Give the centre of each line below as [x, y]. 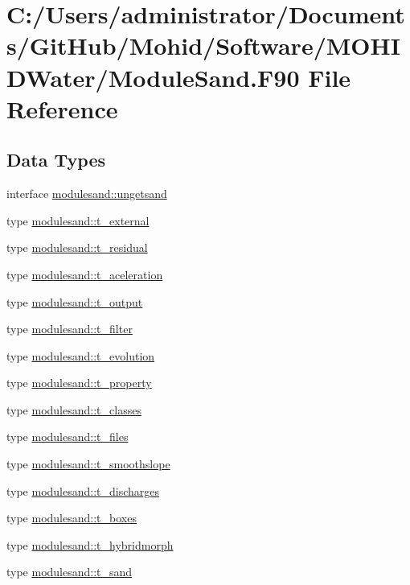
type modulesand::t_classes [74, 409]
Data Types [56, 160]
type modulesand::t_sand [70, 572]
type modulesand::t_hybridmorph [90, 544]
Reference [62, 108]
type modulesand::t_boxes [72, 518]
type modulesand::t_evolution [81, 355]
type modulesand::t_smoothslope [88, 464]
